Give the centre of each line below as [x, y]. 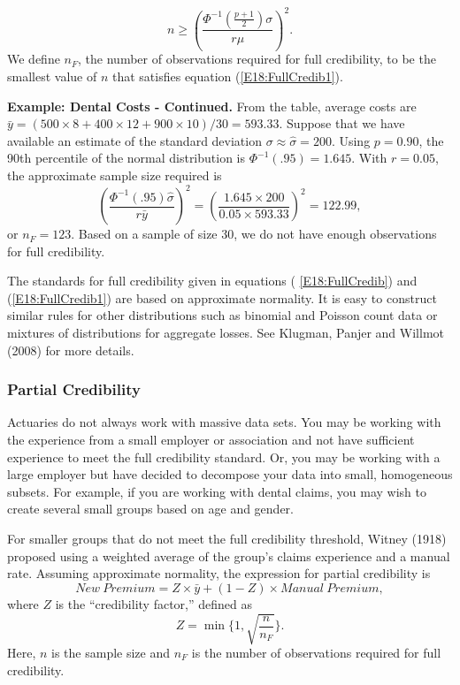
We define [34, 59]
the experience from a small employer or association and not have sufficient [211, 440]
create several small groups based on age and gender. [150, 509]
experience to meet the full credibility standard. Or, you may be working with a [224, 457]
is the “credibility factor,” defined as [153, 603]
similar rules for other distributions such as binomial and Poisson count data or [222, 315]
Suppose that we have [346, 123]
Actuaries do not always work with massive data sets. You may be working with [224, 422]
